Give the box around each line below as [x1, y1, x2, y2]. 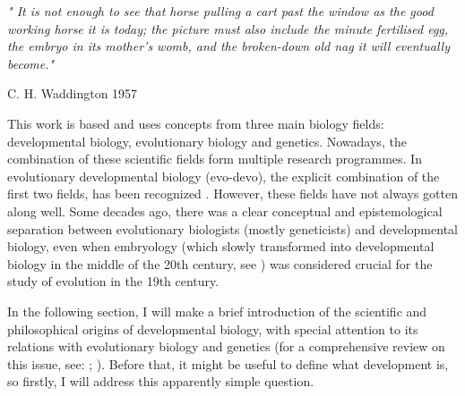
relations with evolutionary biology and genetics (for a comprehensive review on [7, 337, 445, 356]
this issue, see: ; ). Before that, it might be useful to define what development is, [7, 354, 449, 373]
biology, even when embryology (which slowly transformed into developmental [7, 237, 435, 256]
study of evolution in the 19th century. [7, 272, 220, 291]
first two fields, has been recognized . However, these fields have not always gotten [7, 184, 458, 203]
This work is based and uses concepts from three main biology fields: [7, 114, 384, 132]
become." [7, 54, 55, 72]
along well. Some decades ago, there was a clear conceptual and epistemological [7, 201, 443, 220]
